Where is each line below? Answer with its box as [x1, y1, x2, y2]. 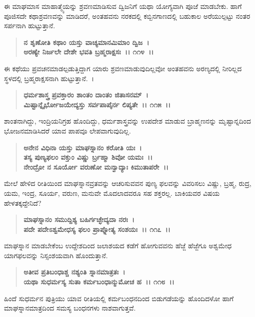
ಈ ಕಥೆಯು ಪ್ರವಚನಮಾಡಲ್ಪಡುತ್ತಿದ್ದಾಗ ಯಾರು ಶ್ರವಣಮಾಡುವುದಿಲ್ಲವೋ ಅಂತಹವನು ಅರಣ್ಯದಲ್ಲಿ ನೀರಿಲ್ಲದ [4, 63, 242, 73]
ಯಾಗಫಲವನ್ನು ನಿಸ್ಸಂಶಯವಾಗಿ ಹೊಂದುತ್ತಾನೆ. [4, 250, 108, 260]
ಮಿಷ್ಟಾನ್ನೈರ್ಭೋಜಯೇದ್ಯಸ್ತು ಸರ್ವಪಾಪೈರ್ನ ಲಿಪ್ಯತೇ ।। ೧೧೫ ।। [23, 99, 171, 109]
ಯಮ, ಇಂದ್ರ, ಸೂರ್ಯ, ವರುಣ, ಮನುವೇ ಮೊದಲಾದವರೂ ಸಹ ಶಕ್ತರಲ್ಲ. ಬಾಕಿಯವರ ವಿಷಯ [4, 187, 220, 198]
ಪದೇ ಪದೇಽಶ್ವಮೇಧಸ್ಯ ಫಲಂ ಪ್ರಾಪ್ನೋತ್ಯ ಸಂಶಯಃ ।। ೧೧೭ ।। [23, 224, 171, 234]
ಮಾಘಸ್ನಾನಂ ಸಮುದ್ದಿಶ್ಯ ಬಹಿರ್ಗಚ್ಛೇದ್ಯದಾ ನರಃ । [23, 214, 135, 225]
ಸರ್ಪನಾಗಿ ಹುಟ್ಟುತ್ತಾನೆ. [4, 20, 55, 31]
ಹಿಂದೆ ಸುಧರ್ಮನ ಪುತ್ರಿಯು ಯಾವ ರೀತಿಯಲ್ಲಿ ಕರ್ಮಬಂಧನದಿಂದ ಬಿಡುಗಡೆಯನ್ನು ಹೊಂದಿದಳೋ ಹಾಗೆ [4, 293, 234, 303]
